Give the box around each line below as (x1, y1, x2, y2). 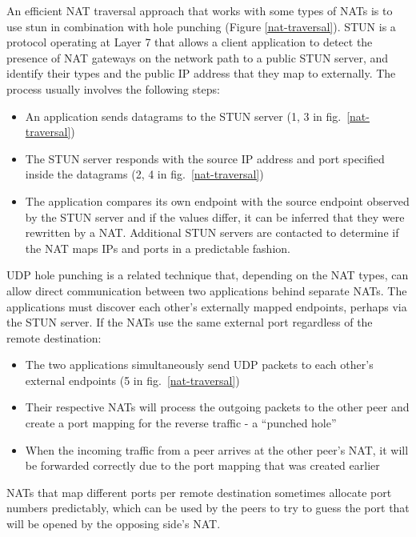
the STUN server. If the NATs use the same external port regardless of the (6, 314, 373, 331)
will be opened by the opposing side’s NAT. (6, 515, 221, 532)
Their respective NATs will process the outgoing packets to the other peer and (25, 399, 410, 415)
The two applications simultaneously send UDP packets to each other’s (25, 356, 374, 373)
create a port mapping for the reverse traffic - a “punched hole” (25, 415, 337, 431)
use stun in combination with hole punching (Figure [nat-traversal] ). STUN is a (6, 18, 396, 34)
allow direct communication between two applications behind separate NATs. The (6, 282, 407, 299)
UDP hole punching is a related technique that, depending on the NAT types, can (6, 266, 409, 283)
